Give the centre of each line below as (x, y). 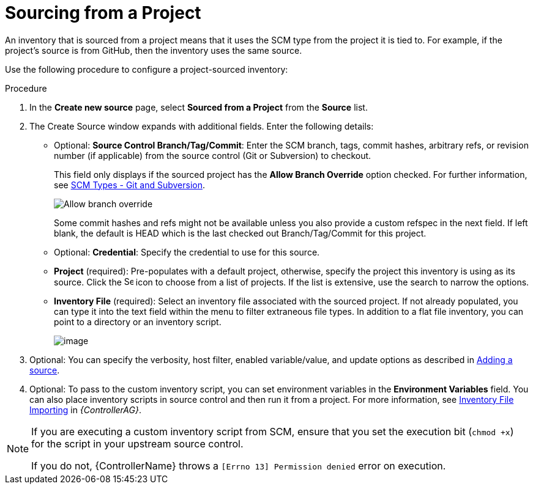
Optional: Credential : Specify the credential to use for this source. (187, 252)
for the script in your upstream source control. (137, 443)
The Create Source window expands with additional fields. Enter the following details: (202, 126)
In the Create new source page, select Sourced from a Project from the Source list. (199, 107)
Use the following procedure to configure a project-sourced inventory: (147, 69)
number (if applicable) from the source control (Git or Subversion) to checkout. (213, 155)
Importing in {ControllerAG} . (85, 410)
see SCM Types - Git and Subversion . (129, 185)
